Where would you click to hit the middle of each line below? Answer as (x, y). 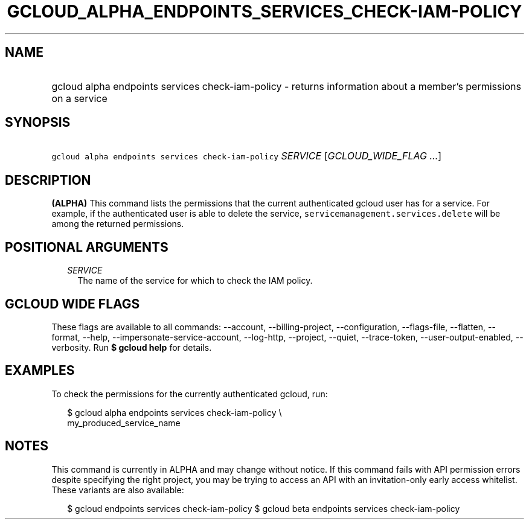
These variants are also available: (118, 490)
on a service (79, 98)
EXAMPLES (40, 371)
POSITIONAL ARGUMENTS (87, 247)
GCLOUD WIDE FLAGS (72, 304)
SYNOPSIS (38, 123)
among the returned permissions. (118, 224)
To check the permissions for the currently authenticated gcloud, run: (190, 394)
